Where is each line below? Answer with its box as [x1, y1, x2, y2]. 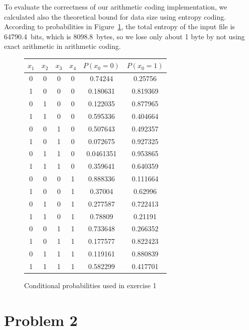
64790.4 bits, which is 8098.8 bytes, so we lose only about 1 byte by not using [4, 31, 245, 41]
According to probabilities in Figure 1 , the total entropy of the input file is [4, 21, 235, 32]
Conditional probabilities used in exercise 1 [24, 280, 157, 291]
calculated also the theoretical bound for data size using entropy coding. [4, 11, 226, 22]
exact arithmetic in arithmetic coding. [4, 41, 121, 51]
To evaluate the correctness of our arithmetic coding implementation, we [4, 2, 227, 12]
